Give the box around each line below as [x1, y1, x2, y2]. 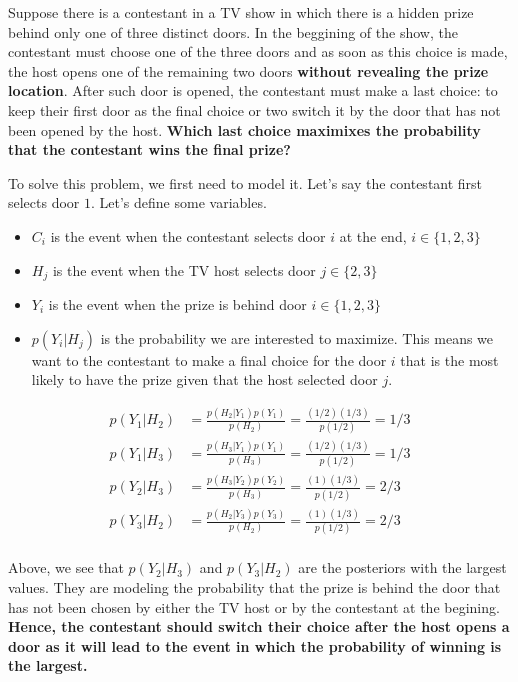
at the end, [339, 225, 407, 246]
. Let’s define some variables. [91, 192, 267, 213]
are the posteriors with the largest [298, 557, 507, 578]
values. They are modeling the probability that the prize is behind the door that [8, 577, 501, 598]
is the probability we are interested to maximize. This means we [100, 327, 494, 348]
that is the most [400, 349, 499, 370]
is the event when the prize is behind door [48, 293, 307, 314]
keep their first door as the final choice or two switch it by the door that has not [8, 99, 501, 120]
